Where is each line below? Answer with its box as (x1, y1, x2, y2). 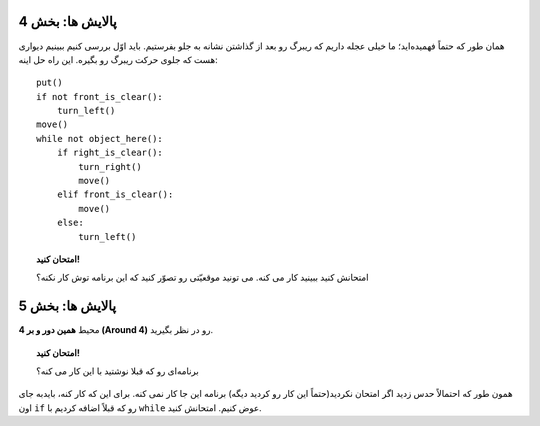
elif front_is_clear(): (56, 189, 174, 200)
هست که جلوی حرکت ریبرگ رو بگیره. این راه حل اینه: (18, 53, 219, 65)
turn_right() (78, 161, 142, 172)
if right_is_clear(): (56, 147, 164, 159)
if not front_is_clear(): (36, 91, 164, 102)
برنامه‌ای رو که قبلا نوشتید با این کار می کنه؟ (36, 365, 199, 377)
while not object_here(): (36, 133, 164, 144)
